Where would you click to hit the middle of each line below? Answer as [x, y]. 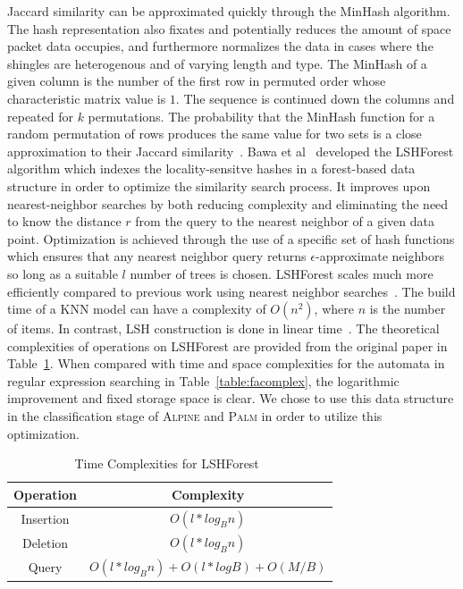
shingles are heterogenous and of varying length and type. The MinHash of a [217, 63]
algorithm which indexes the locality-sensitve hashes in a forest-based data [211, 168]
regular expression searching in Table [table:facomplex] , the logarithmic [203, 380]
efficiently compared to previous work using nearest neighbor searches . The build [231, 291]
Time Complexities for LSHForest [167, 463]
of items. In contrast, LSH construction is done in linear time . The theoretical [223, 328]
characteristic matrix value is [87, 98]
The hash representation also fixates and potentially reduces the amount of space [229, 28]
